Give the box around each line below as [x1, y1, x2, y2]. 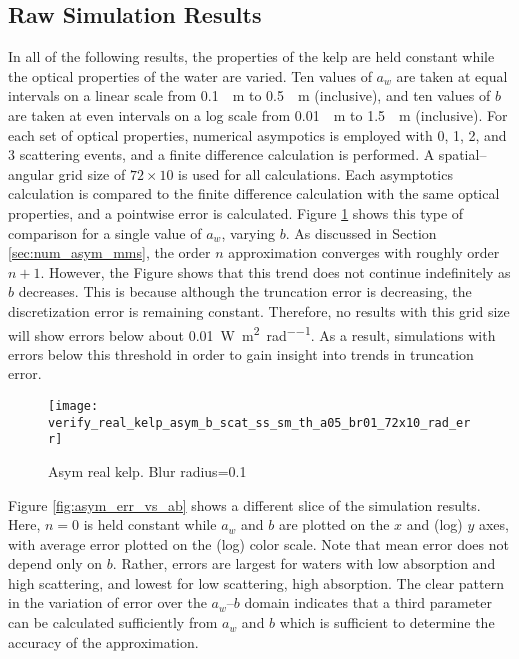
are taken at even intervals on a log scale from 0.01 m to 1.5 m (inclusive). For [8, 104, 508, 125]
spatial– [438, 144, 487, 165]
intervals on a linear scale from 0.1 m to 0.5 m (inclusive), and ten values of [8, 85, 491, 106]
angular [8, 163, 54, 184]
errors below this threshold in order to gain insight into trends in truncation [8, 343, 474, 364]
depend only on [8, 553, 103, 574]
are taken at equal [396, 65, 508, 86]
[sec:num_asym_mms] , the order [8, 242, 211, 263]
